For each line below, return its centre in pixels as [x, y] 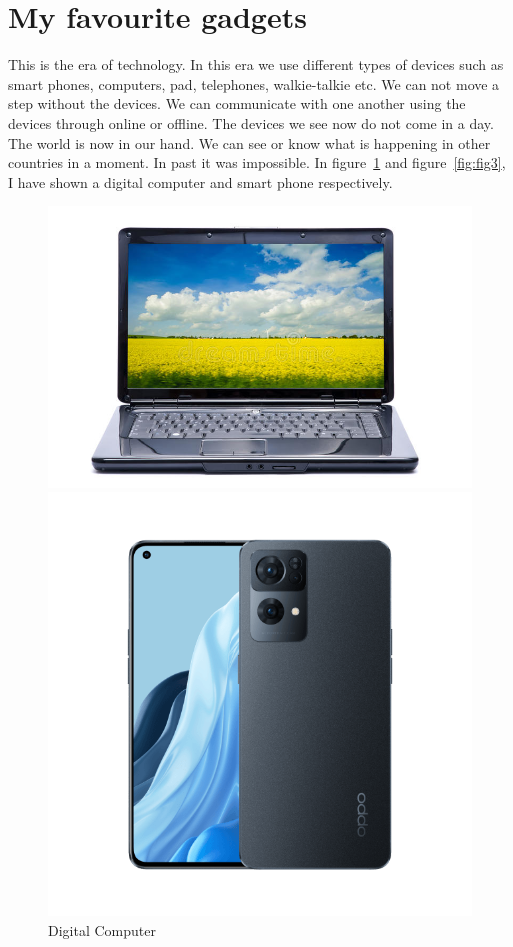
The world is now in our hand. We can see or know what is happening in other [249, 142]
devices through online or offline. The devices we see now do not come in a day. [251, 122]
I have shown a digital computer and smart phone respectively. [200, 181]
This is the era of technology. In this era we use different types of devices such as [256, 64]
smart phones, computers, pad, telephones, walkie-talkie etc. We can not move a [254, 83]
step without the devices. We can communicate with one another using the [237, 103]
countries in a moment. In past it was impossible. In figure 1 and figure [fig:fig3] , [257, 162]
